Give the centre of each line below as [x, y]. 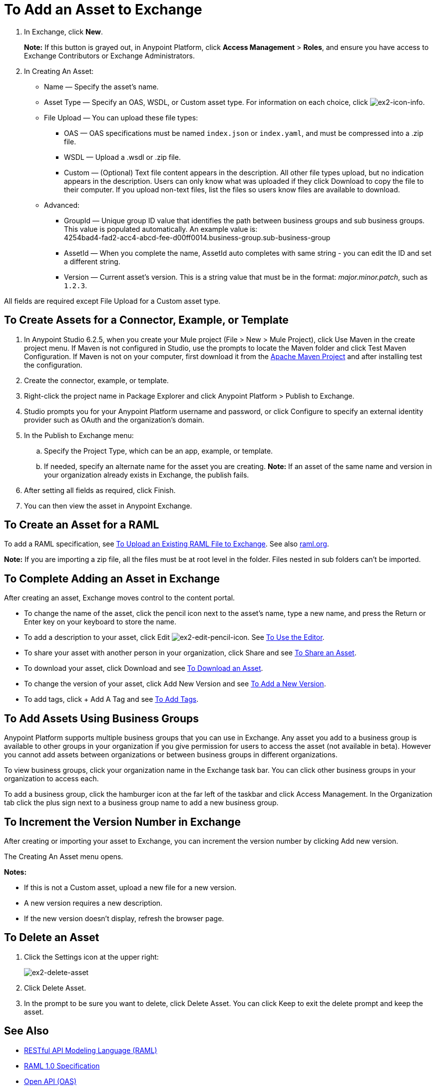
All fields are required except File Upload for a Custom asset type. [112, 301]
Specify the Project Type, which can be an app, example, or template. [159, 451]
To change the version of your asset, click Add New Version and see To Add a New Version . [175, 684]
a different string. [92, 261]
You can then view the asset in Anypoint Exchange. [108, 506]
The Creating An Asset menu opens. [64, 856]
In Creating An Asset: [59, 71]
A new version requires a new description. [93, 903]
